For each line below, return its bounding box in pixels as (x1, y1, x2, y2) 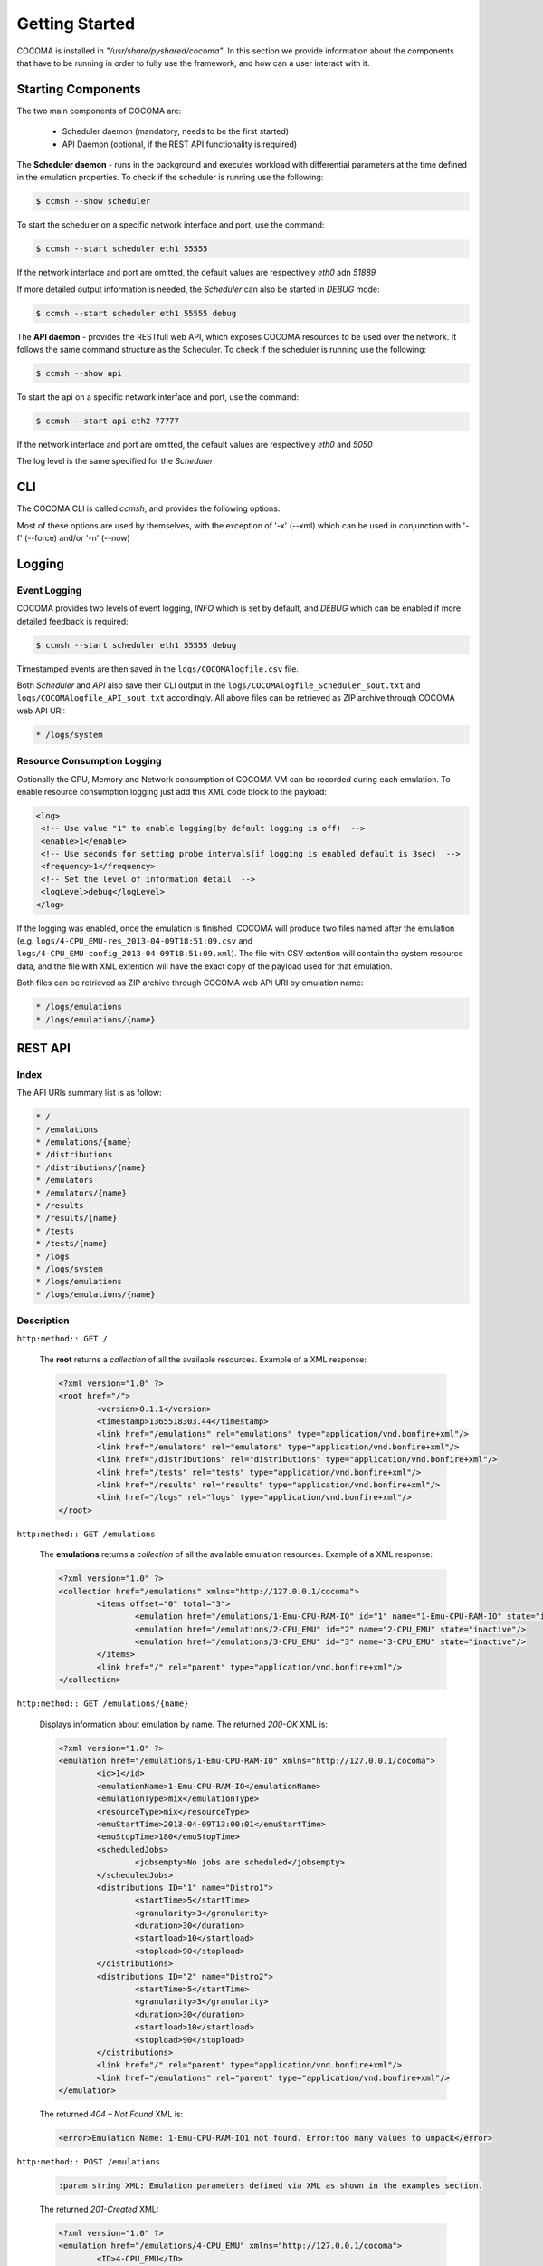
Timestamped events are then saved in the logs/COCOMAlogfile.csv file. (16, 663, 299, 674)
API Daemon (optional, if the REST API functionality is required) (62, 139, 298, 150)
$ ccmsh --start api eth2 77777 (35, 416, 180, 426)
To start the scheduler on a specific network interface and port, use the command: (16, 219, 325, 230)
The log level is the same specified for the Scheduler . (16, 456, 216, 467)
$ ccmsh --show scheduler (35, 196, 151, 207)
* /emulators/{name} (35, 1187, 127, 1198)
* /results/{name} (35, 1213, 118, 1224)
